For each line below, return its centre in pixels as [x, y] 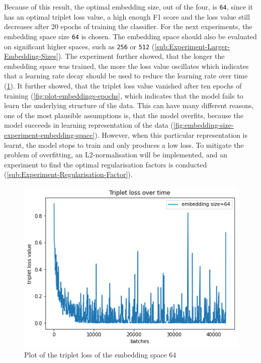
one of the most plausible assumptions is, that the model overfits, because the [124, 115]
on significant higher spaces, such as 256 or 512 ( [79, 46]
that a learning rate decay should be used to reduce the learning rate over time [126, 76]
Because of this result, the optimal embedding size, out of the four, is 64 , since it [128, 7]
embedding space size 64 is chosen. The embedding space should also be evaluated [130, 36]
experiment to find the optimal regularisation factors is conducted [106, 164]
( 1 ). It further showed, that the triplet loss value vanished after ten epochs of [123, 85]
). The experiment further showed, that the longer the [141, 56]
